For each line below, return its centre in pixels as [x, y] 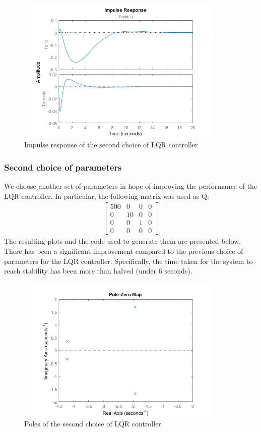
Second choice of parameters [63, 167]
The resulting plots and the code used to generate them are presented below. [123, 241]
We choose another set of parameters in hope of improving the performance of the [131, 185]
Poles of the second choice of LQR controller [93, 423]
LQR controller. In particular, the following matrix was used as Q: [107, 196]
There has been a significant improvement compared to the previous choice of [124, 251]
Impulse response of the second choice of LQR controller [111, 145]
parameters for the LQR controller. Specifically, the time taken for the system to [128, 261]
